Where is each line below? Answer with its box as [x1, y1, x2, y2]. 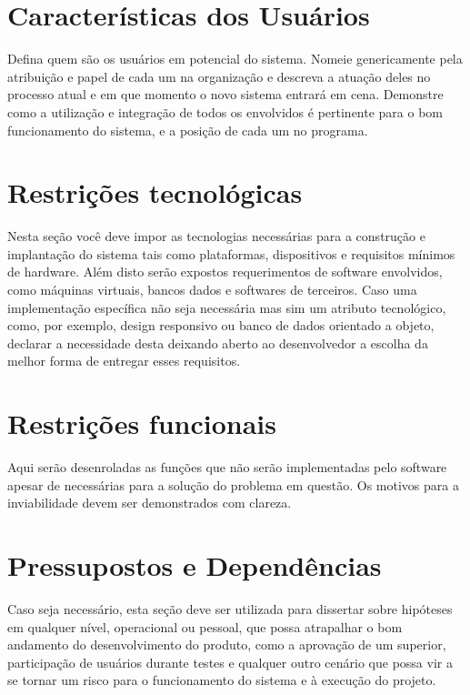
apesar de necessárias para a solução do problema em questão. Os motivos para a [7, 475, 459, 494]
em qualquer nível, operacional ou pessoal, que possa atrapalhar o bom [7, 617, 403, 636]
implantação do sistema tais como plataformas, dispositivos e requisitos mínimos [7, 244, 455, 263]
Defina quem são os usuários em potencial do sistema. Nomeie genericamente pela [7, 49, 463, 68]
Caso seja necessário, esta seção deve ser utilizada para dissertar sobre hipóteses [7, 599, 453, 618]
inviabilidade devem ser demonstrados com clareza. [7, 493, 292, 512]
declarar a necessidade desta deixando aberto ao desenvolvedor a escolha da [7, 333, 428, 352]
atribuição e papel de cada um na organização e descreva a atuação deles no [7, 66, 431, 86]
